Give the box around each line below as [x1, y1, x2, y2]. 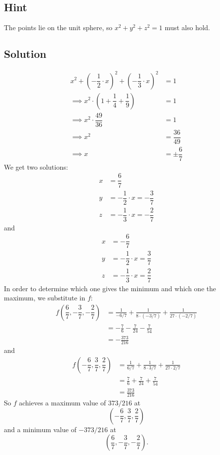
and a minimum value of [4, 424, 76, 434]
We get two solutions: [4, 161, 68, 172]
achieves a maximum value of [18, 397, 106, 407]
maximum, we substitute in [4, 293, 85, 303]
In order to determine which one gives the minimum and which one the [4, 283, 216, 293]
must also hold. [165, 22, 210, 33]
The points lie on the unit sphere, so [4, 22, 112, 33]
